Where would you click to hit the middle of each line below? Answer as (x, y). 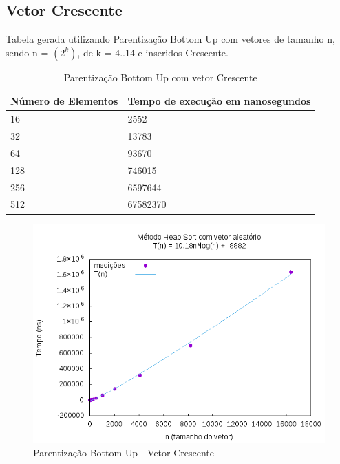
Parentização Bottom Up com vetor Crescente (160, 77)
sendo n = (27, 52)
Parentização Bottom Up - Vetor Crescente (124, 453)
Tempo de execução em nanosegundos (219, 101)
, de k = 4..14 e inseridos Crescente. (153, 52)
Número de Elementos (64, 101)
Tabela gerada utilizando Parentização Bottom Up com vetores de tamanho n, (170, 39)
